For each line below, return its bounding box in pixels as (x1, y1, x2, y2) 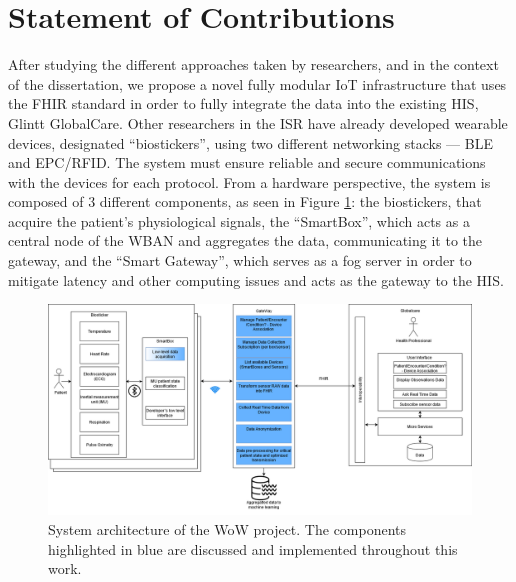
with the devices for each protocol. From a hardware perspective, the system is (8, 171, 491, 192)
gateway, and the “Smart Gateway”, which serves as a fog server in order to (8, 250, 472, 271)
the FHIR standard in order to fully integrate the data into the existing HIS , (8, 93, 479, 114)
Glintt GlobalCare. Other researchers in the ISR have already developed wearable (8, 112, 508, 133)
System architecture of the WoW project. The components (48, 519, 407, 540)
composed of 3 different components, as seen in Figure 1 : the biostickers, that (8, 191, 482, 212)
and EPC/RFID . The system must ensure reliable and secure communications (8, 152, 486, 173)
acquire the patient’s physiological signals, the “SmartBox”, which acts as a (8, 210, 470, 231)
